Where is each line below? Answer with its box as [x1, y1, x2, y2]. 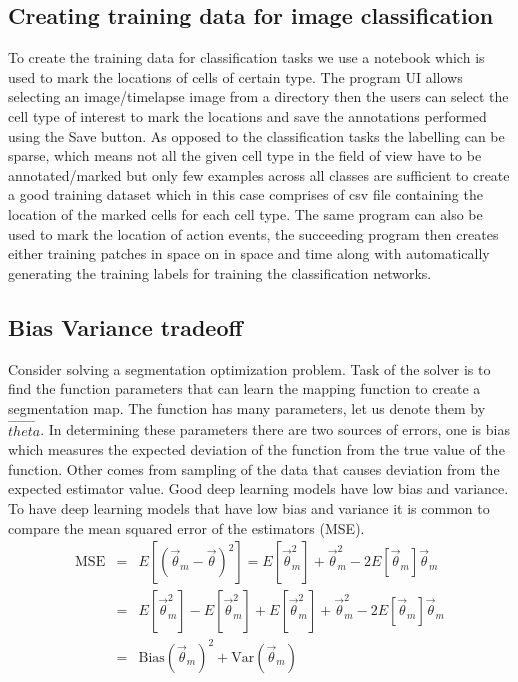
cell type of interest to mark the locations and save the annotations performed [8, 105, 487, 126]
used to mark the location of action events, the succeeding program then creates [8, 223, 499, 244]
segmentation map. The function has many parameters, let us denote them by [8, 397, 486, 418]
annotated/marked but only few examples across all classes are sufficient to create [8, 164, 510, 185]
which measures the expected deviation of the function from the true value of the [8, 439, 505, 460]
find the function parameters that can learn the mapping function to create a [8, 378, 481, 399]
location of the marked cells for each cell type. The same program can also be [8, 203, 483, 224]
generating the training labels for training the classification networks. [8, 262, 432, 283]
